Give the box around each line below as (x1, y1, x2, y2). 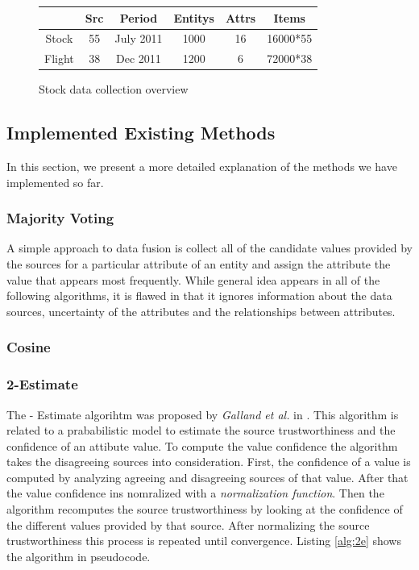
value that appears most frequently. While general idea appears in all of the (6, 271, 380, 288)
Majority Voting (6, 208, 114, 228)
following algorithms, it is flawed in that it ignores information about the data (6, 287, 392, 304)
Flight (44, 50, 74, 67)
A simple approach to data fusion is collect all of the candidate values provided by (6, 239, 413, 256)
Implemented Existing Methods (6, 120, 276, 145)
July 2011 (114, 30, 163, 47)
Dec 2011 (116, 50, 161, 67)
